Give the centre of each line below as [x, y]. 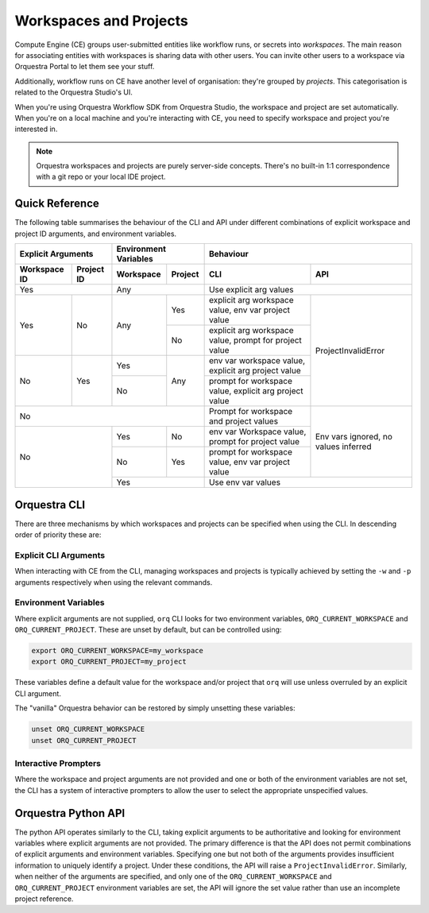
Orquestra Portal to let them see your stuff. [85, 67]
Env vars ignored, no [354, 437]
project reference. [44, 899]
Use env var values [245, 482]
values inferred [343, 447]
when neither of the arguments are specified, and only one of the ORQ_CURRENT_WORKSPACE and [174, 876]
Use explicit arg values [251, 290]
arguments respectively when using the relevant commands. [114, 582]
